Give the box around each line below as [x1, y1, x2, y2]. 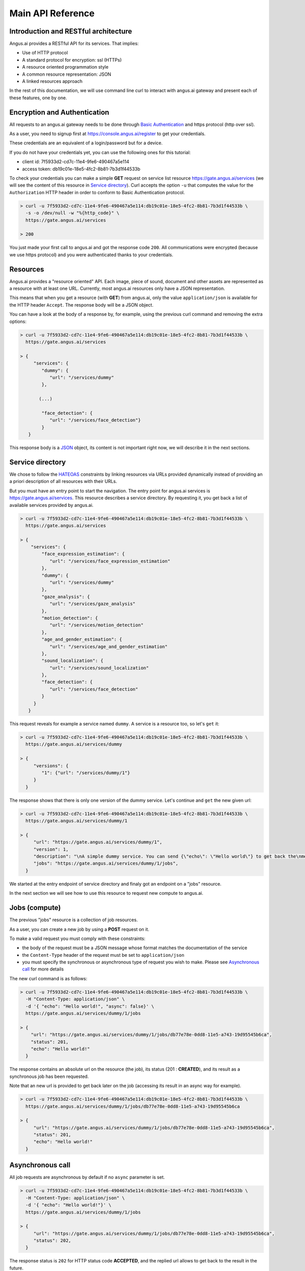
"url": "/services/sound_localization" [49, 665, 149, 671]
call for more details [22, 966, 64, 972]
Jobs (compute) [9, 903, 61, 912]
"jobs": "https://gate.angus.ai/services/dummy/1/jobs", [33, 861, 178, 866]
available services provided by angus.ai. [9, 502, 94, 508]
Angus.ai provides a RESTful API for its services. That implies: [9, 41, 139, 47]
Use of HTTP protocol [22, 50, 68, 56]
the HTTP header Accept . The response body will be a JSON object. [9, 301, 154, 308]
